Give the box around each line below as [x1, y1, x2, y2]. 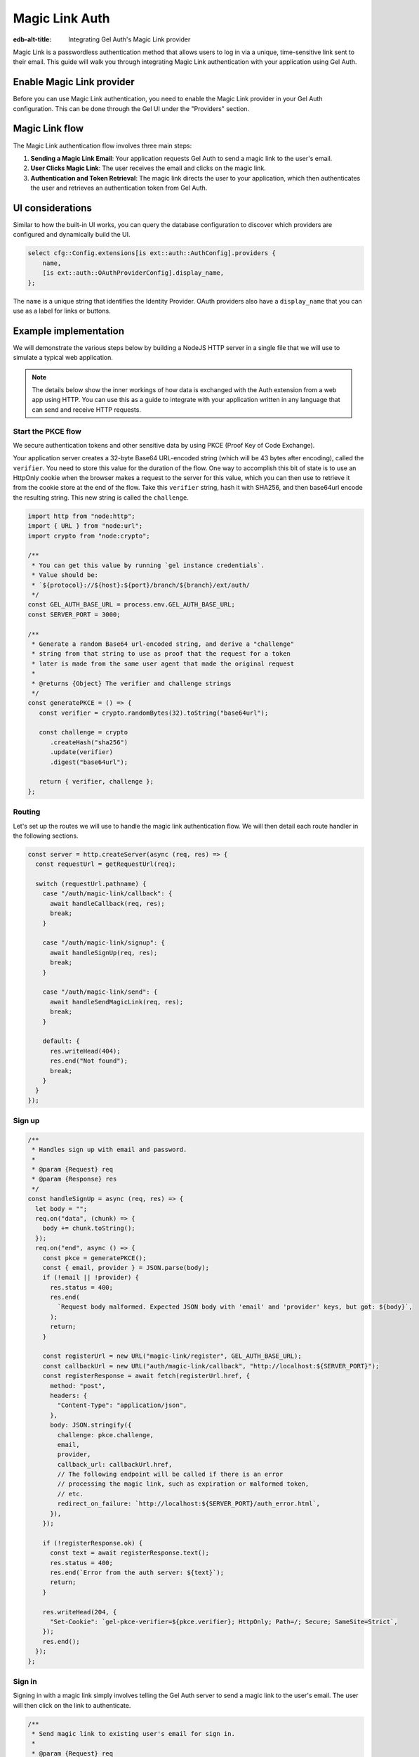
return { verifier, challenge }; [39, 777, 154, 786]
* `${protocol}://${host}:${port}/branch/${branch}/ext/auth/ [32, 581, 251, 589]
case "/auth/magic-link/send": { [42, 988, 158, 996]
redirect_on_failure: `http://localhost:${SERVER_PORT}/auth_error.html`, [57, 1500, 321, 1508]
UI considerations [13, 202, 93, 214]
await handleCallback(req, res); [50, 900, 165, 907]
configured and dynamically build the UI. [13, 231, 131, 239]
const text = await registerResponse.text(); [50, 1549, 210, 1557]
